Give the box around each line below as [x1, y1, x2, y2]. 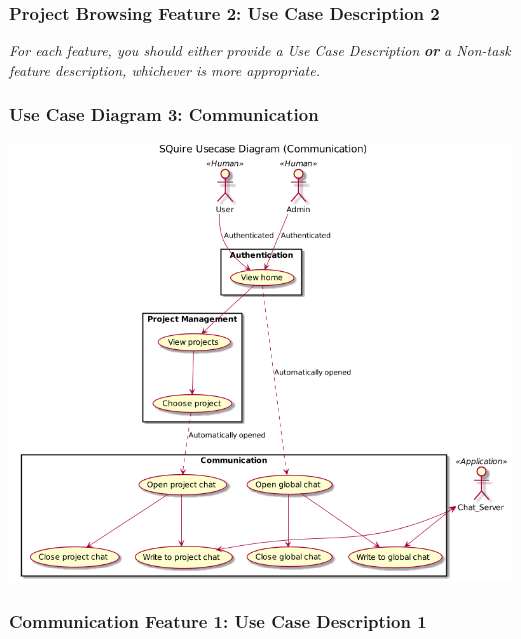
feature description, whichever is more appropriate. [9, 59, 320, 80]
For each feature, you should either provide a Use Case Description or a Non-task [9, 40, 511, 61]
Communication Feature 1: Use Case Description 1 [9, 608, 427, 633]
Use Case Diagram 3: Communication [9, 102, 319, 127]
